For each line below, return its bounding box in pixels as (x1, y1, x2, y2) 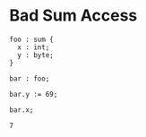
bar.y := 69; (9, 90, 58, 98)
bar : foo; (9, 73, 50, 83)
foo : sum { (9, 35, 54, 44)
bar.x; (9, 105, 34, 115)
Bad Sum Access (9, 5, 138, 26)
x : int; (17, 42, 50, 52)
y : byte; (17, 50, 54, 59)
